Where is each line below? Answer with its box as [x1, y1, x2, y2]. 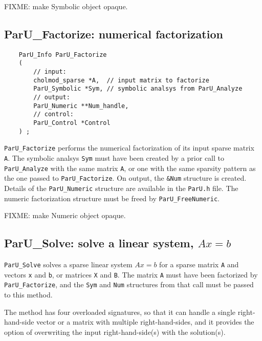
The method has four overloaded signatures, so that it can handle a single [4, 306, 236, 317]
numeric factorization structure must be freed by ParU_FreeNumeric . [4, 193, 220, 203]
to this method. [4, 289, 53, 300]
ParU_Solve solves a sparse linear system [4, 259, 133, 270]
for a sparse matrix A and [159, 259, 239, 270]
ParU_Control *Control [33, 119, 111, 127]
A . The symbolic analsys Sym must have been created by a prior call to [4, 153, 224, 163]
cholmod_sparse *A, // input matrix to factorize [33, 76, 209, 84]
